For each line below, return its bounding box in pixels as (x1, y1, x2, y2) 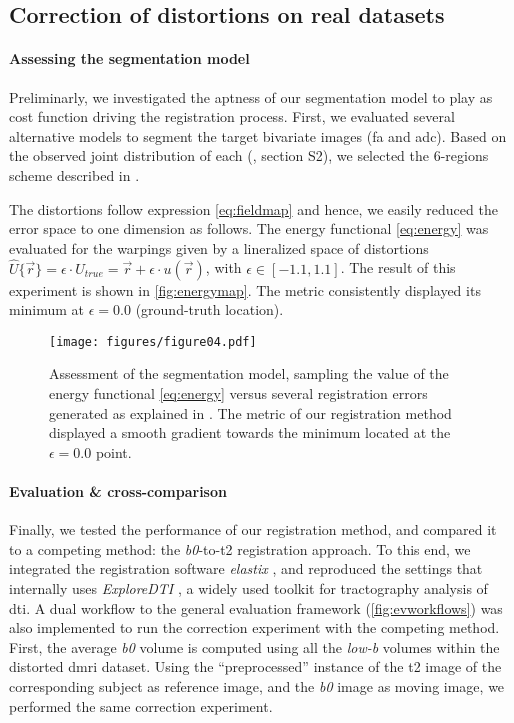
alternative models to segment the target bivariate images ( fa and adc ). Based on (9, 125, 507, 146)
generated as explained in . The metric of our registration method (49, 402, 452, 423)
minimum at (9, 299, 85, 320)
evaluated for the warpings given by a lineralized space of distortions (9, 237, 429, 258)
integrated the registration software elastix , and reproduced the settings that (9, 558, 483, 579)
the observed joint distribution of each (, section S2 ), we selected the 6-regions (9, 145, 489, 166)
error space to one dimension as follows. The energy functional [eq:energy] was (9, 218, 489, 239)
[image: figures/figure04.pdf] (49, 334, 257, 349)
